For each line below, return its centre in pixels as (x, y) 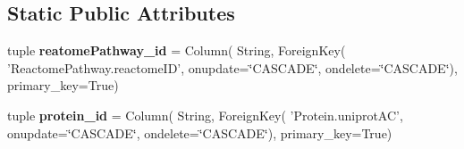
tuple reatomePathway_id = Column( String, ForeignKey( (177, 50)
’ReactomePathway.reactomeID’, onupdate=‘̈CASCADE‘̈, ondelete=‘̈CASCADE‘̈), (232, 67)
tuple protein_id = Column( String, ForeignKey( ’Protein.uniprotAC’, (205, 115)
